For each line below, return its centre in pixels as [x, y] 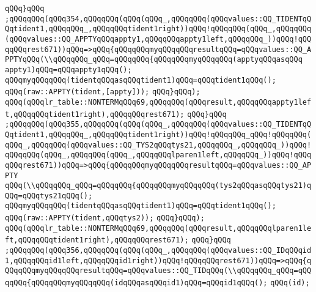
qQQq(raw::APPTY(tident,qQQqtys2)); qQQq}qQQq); [105, 218]
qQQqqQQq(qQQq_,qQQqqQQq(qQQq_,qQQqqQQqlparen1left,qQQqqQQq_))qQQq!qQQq [158, 155]
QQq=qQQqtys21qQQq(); [49, 196]
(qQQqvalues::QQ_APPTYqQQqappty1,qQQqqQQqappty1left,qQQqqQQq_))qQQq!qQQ [158, 39]
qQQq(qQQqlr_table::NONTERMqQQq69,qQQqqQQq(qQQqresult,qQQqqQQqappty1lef [158, 102]
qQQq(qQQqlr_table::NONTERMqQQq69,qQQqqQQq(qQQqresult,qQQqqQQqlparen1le [158, 228]
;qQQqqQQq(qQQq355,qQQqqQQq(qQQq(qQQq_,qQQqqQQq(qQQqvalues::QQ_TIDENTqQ [158, 125]
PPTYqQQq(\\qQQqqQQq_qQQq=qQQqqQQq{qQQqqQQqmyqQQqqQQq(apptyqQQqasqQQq [154, 60]
